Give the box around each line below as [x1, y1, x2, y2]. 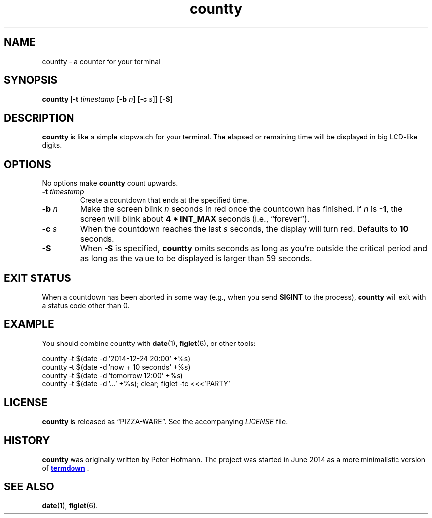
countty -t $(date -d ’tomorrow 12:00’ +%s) [42, 371, 183, 380]
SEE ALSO [4, 480, 54, 493]
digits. [42, 141, 62, 150]
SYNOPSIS [4, 74, 58, 87]
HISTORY [4, 434, 50, 447]
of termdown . [42, 463, 89, 472]
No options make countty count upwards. [42, 179, 178, 188]
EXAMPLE [4, 318, 54, 331]
